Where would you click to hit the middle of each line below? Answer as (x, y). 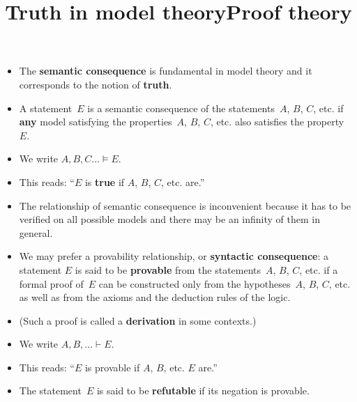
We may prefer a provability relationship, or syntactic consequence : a (174, 256)
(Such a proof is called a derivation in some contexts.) (138, 320)
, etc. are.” (183, 181)
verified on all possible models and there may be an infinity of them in (170, 219)
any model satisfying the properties (96, 122)
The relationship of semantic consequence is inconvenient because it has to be (185, 205)
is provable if (112, 367)
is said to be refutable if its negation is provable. (203, 391)
